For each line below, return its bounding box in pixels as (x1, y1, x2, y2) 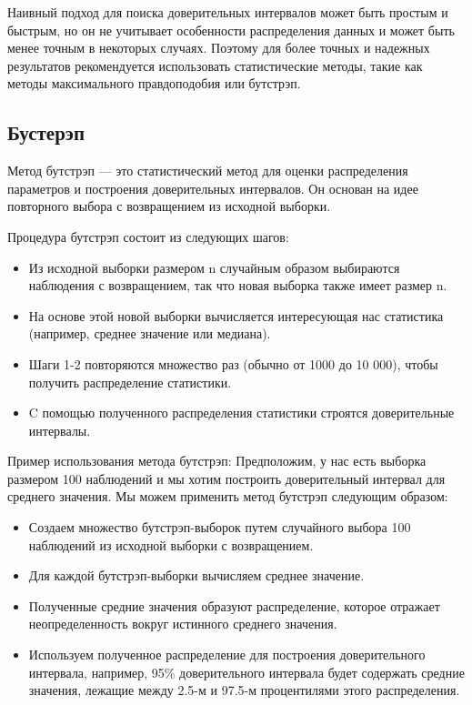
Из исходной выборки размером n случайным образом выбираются (28, 257, 400, 277)
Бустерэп (7, 118, 85, 146)
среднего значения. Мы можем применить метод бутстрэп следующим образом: (7, 487, 448, 506)
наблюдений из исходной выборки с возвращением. (28, 535, 314, 554)
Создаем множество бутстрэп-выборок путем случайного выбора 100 (28, 518, 411, 537)
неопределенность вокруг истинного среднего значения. (28, 614, 337, 633)
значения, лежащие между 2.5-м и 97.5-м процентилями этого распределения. (28, 680, 460, 700)
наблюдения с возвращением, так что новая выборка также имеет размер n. (28, 276, 447, 295)
